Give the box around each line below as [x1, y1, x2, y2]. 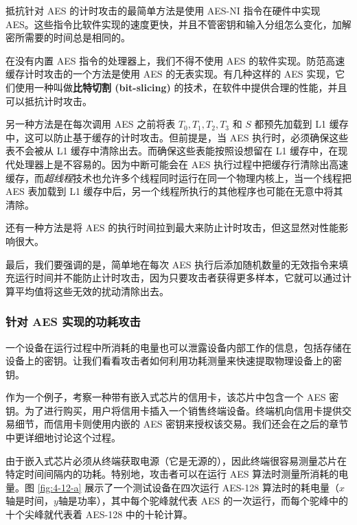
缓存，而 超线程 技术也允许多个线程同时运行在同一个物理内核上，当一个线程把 [5, 170, 352, 185]
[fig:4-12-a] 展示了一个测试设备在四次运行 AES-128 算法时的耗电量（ [37, 480, 339, 494]
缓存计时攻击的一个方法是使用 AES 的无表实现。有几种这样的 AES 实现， [5, 67, 336, 81]
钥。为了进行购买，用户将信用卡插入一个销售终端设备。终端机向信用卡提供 [5, 403, 342, 417]
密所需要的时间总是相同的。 [5, 30, 130, 45]
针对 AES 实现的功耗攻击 [5, 313, 141, 330]
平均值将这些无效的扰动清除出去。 [14, 283, 169, 298]
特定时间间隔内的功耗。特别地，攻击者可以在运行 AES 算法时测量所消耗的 [5, 467, 339, 481]
